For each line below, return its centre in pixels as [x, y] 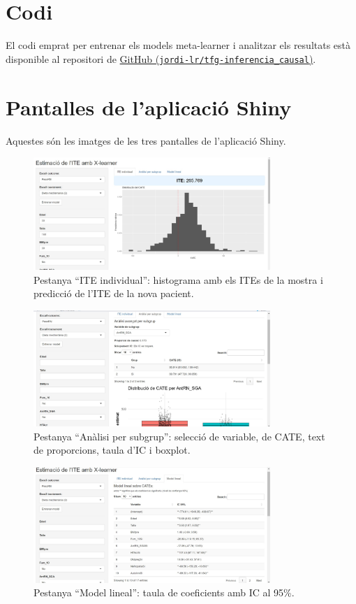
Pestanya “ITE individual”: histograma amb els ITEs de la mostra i [178, 279]
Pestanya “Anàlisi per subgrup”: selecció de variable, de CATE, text [179, 436]
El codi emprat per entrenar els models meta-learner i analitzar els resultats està [178, 45]
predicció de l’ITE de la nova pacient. [114, 293]
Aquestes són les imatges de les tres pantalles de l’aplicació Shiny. [146, 140]
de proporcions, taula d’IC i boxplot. [112, 450]
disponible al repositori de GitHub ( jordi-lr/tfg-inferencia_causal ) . [161, 58]
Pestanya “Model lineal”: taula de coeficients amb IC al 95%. [164, 592]
